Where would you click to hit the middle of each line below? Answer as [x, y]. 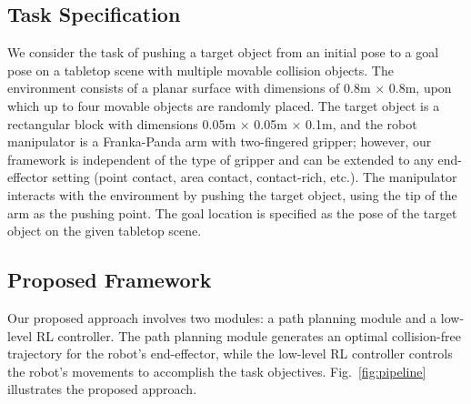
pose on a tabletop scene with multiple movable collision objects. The [200, 70]
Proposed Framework [110, 280]
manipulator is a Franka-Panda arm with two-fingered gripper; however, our [220, 141]
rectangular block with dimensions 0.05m [122, 123]
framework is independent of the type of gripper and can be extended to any [220, 159]
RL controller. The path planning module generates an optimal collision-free [248, 335]
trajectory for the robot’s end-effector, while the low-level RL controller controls [230, 353]
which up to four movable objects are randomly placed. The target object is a [224, 105]
